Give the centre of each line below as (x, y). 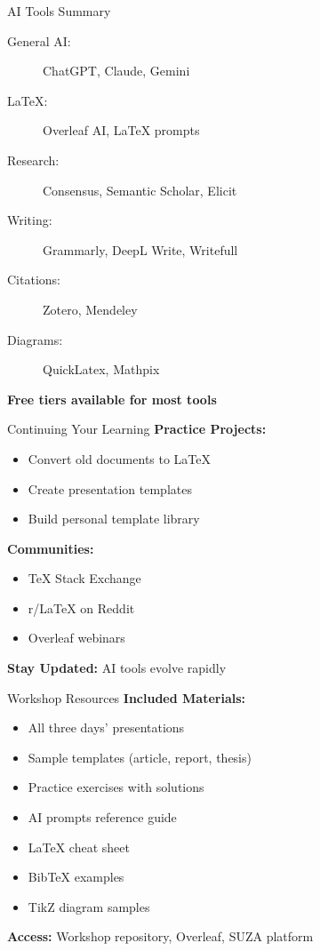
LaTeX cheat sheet (79, 847)
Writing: (30, 220)
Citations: (34, 280)
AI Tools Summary (59, 11)
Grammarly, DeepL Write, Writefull (140, 249)
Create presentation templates (110, 488)
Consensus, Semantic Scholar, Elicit (140, 190)
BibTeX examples (76, 877)
